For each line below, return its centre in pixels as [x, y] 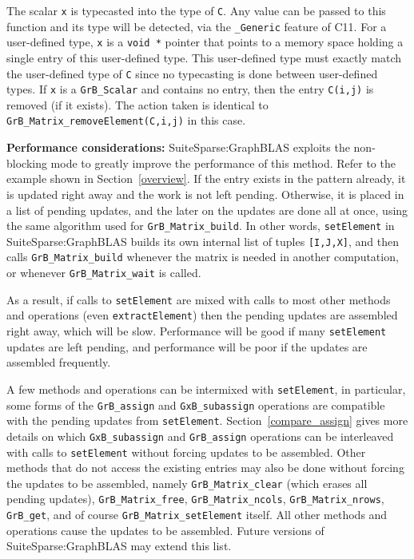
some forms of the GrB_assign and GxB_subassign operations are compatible [196, 404]
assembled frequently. [59, 362]
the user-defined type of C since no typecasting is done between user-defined [192, 73]
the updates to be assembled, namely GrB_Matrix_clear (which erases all [187, 483]
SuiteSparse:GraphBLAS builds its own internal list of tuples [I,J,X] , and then [203, 241]
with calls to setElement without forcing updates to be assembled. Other [186, 452]
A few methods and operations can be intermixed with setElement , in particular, [206, 389]
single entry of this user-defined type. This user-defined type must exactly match [204, 57]
